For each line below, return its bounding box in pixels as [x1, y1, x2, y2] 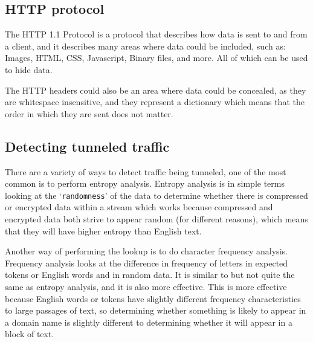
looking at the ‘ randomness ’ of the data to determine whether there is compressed [5, 189, 308, 201]
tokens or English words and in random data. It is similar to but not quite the [5, 268, 295, 281]
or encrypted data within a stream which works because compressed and [5, 201, 273, 213]
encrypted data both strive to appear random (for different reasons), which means [5, 213, 308, 225]
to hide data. [5, 63, 53, 76]
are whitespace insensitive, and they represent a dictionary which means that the [5, 95, 305, 108]
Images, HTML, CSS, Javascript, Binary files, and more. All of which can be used [5, 51, 308, 64]
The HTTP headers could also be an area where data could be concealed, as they [5, 83, 306, 96]
